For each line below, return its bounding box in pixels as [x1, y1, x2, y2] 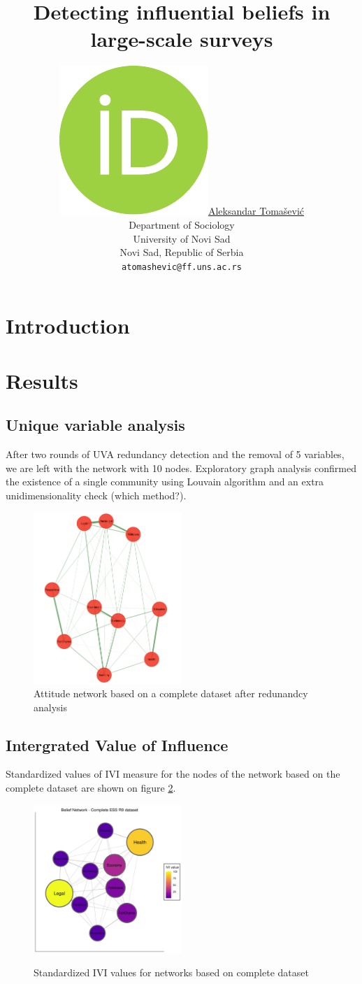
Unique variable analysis [6, 414, 185, 436]
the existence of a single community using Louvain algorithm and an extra [6, 474, 324, 489]
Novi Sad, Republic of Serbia [120, 245, 244, 259]
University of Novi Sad [133, 231, 231, 245]
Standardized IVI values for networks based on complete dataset [34, 965, 309, 980]
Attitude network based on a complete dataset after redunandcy [34, 686, 308, 701]
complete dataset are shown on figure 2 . [6, 780, 176, 795]
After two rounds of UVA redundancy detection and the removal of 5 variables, [6, 447, 345, 462]
